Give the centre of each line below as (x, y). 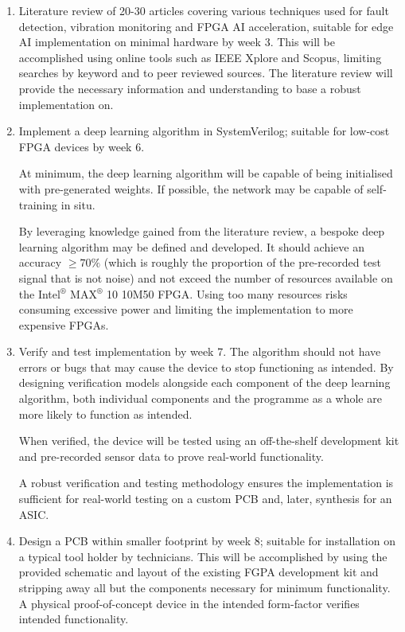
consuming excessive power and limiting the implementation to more (186, 309)
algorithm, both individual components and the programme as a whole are (200, 398)
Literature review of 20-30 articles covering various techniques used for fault (204, 10)
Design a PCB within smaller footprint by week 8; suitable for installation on (207, 541)
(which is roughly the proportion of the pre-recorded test (242, 262)
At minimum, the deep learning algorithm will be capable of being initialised (206, 173)
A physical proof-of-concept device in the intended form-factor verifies (189, 603)
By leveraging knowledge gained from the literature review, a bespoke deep (202, 231)
